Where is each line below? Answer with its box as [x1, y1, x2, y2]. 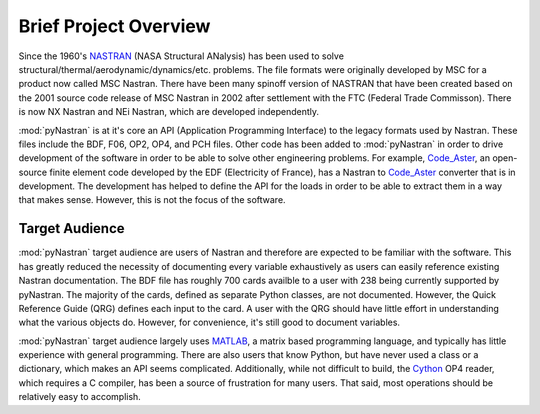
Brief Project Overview [18, 15, 211, 37]
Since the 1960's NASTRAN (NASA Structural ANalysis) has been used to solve [18, 50, 345, 62]
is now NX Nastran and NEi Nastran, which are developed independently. [18, 106, 320, 118]
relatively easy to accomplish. [18, 391, 142, 403]
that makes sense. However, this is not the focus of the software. [18, 194, 286, 206]
